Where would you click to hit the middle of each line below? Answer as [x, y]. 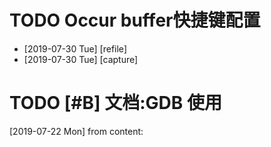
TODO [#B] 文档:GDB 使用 [115, 103]
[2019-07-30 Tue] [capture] [81, 59]
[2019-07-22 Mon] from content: [76, 131]
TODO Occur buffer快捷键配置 [135, 20]
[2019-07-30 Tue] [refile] [75, 48]
